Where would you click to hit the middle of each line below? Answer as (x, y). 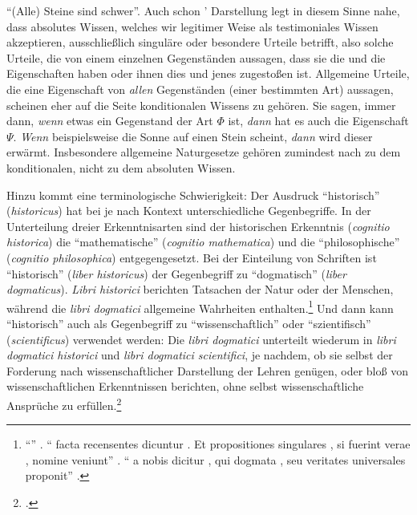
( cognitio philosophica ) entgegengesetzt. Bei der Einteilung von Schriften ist (192, 257)
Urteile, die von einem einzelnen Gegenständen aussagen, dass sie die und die (196, 57)
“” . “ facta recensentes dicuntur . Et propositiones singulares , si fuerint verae (218, 444)
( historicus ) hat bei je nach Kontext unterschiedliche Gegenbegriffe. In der (189, 211)
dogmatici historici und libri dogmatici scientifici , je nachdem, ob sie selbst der (200, 355)
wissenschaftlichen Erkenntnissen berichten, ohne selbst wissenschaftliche (185, 386)
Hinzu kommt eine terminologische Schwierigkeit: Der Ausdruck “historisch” (193, 195)
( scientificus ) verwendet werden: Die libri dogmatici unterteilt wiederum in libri (201, 339)
